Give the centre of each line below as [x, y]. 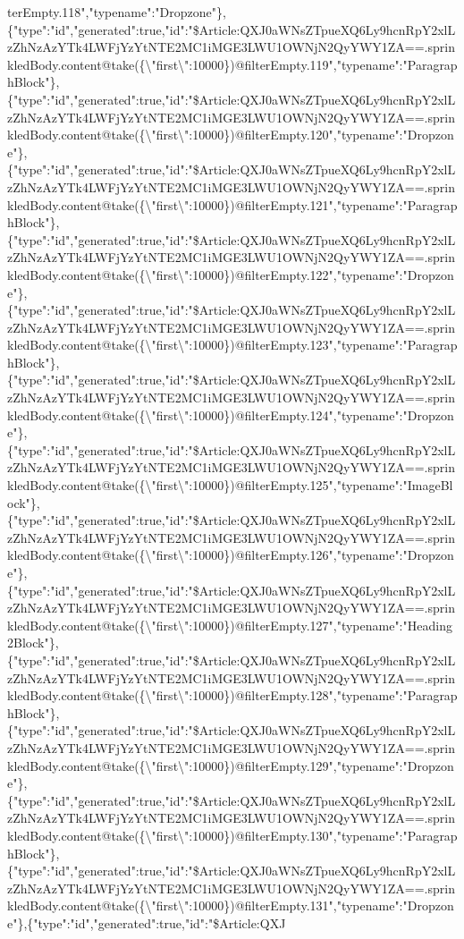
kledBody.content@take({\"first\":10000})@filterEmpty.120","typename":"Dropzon [231, 135]
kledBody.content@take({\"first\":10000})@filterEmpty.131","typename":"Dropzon [231, 905]
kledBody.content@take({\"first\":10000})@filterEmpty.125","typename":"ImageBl [230, 485]
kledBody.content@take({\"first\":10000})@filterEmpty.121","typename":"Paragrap [232, 204]
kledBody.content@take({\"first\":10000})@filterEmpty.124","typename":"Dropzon [231, 415]
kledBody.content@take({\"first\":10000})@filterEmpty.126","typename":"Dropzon [231, 555]
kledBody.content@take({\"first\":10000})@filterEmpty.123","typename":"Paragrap [232, 345]
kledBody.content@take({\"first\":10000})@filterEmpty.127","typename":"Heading [230, 625]
